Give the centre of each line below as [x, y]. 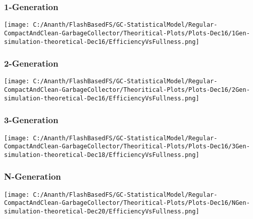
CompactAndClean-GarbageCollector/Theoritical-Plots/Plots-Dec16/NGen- [127, 203]
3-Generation [31, 120]
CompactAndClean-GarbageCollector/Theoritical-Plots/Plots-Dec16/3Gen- [127, 147]
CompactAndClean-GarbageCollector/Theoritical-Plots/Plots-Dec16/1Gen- [127, 33]
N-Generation [33, 176]
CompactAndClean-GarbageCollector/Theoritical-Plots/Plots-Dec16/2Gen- [127, 90]
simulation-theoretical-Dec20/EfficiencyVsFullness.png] [102, 212]
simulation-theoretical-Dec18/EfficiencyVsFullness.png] [102, 155]
